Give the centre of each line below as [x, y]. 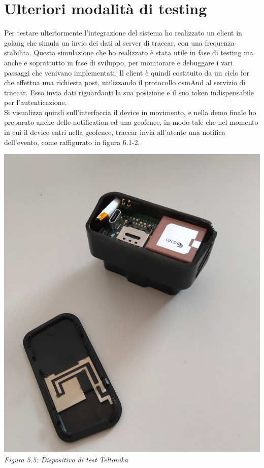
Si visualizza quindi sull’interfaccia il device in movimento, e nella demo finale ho [130, 112]
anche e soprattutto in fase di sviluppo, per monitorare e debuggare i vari [119, 62]
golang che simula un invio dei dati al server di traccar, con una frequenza [119, 42]
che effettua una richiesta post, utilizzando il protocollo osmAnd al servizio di [125, 82]
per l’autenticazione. [36, 102]
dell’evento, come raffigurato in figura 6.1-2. [72, 142]
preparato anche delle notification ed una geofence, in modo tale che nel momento [131, 122]
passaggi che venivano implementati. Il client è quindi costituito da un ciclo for [127, 72]
